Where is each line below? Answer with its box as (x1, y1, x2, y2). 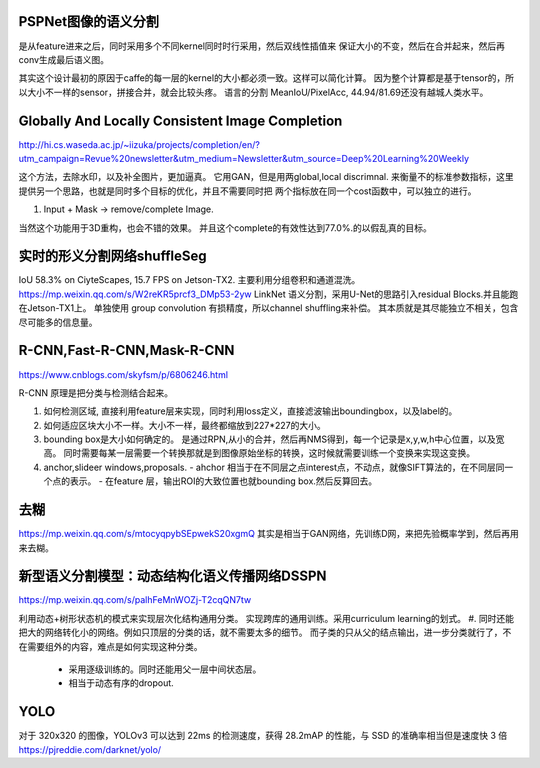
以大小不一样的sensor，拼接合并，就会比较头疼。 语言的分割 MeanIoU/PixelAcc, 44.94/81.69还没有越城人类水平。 (18, 86, 489, 98)
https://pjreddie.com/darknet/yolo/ (18, 743, 162, 755)
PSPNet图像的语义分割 (18, 13, 160, 30)
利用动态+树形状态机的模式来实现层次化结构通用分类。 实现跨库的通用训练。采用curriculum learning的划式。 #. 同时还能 (18, 612, 515, 624)
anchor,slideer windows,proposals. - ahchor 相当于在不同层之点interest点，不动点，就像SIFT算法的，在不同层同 (43, 461, 505, 473)
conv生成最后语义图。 (18, 53, 110, 65)
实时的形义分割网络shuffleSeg (18, 248, 207, 265)
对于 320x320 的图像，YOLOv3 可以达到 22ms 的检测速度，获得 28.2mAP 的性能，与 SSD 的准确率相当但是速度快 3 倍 (18, 730, 508, 742)
